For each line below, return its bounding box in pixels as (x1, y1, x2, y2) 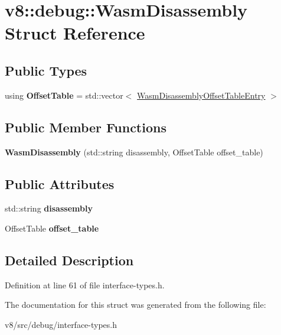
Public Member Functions (5, 118, 166, 136)
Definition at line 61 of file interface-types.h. (5, 278, 165, 291)
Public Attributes (5, 174, 115, 193)
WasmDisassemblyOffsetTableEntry (137, 89, 266, 101)
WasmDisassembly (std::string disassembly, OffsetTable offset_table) (5, 145, 263, 158)
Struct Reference (5, 21, 145, 45)
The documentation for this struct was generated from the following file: (5, 298, 266, 311)
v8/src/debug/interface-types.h (5, 318, 117, 330)
